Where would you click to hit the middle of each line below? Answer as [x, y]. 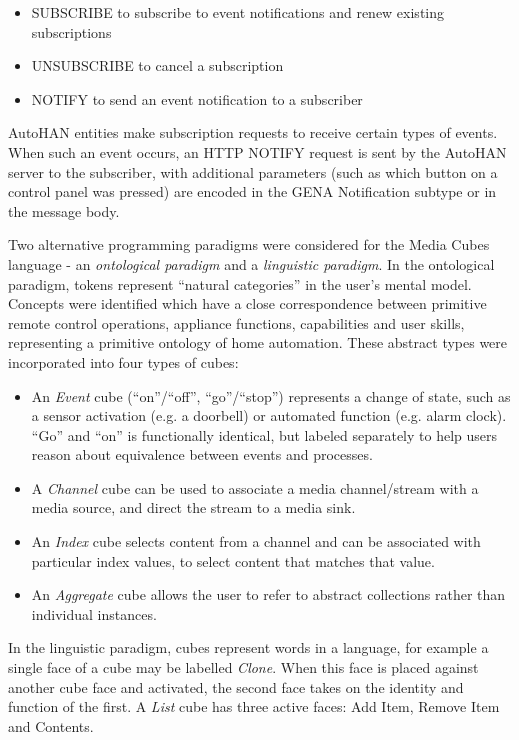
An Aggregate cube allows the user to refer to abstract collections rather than [268, 594]
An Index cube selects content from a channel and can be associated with [256, 541]
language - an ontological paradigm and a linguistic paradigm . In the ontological [251, 263]
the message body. [64, 210]
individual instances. [94, 613]
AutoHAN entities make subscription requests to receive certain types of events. [253, 132]
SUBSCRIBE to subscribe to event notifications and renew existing [238, 12]
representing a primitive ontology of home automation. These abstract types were [258, 342]
